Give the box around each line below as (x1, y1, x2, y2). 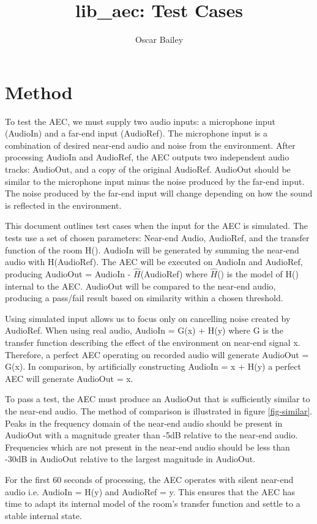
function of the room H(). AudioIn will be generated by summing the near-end (5, 243, 299, 256)
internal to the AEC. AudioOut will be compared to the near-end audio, (5, 279, 276, 292)
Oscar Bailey (135, 33, 184, 46)
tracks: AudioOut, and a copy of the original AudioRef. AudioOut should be (5, 163, 291, 176)
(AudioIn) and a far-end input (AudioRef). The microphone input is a (5, 127, 267, 140)
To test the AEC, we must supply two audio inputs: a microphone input (5, 114, 275, 127)
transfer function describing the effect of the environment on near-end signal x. (5, 335, 300, 348)
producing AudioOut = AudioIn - (5, 268, 131, 280)
